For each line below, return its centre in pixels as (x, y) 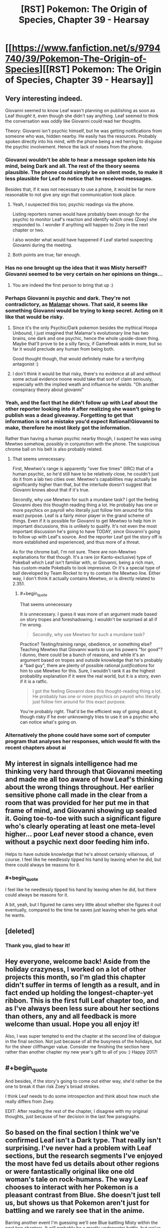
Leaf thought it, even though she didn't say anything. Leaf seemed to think (82, 116)
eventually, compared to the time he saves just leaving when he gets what (81, 910)
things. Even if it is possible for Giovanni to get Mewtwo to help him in (84, 521)
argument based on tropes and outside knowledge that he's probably (91, 660)
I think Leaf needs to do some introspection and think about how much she (82, 1096)
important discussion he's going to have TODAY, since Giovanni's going (86, 531)
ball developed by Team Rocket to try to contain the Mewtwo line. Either (86, 573)
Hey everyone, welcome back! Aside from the (78, 961)
